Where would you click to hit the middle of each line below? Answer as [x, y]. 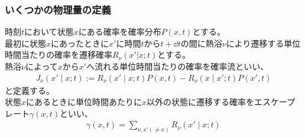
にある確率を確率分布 [120, 32]
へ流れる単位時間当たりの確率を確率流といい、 [178, 66]
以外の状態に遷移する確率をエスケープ [221, 102]
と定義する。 [30, 90]
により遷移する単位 [263, 43]
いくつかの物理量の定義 [58, 9]
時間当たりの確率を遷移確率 [59, 55]
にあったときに [80, 43]
